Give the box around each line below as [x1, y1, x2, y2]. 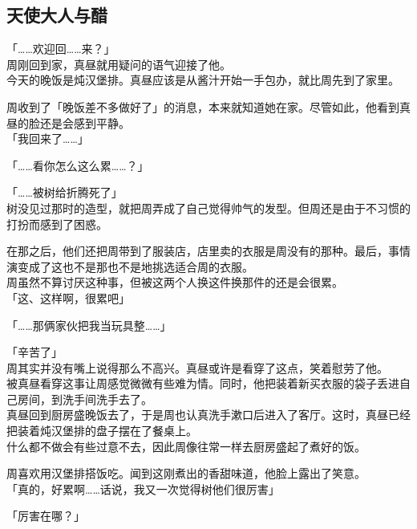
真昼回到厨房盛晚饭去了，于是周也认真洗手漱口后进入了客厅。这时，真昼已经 [6, 406, 411, 423]
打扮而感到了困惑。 [6, 215, 107, 232]
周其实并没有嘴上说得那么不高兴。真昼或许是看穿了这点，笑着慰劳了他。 [6, 359, 388, 376]
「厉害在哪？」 [6, 507, 85, 524]
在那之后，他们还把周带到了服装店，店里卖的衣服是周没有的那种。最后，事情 [6, 242, 411, 259]
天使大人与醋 [6, 2, 107, 27]
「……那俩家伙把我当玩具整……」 [6, 316, 172, 333]
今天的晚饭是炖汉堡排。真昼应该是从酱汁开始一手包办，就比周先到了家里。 [6, 71, 399, 88]
